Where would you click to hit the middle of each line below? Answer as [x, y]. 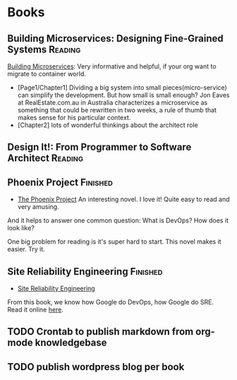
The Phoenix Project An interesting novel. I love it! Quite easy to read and [123, 199]
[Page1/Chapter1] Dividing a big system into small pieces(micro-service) [122, 88]
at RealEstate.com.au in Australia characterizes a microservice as [113, 102]
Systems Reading [44, 49]
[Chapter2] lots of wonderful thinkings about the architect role [108, 125]
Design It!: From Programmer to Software [99, 147]
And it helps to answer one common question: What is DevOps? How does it [118, 220]
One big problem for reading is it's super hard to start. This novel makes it [114, 242]
